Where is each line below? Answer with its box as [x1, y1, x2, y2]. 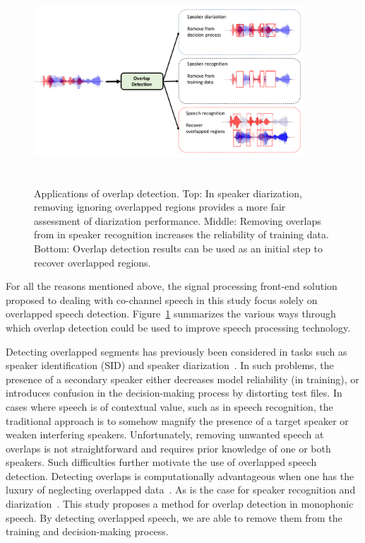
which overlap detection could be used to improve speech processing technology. [6, 320, 351, 334]
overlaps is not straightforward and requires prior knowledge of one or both [6, 440, 331, 455]
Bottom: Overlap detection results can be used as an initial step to [34, 240, 323, 255]
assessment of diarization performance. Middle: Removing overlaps [34, 213, 321, 228]
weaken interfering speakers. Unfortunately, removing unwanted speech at [6, 427, 324, 442]
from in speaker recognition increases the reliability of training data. [34, 227, 329, 242]
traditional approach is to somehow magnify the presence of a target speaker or [6, 413, 349, 428]
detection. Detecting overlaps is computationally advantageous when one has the [6, 468, 354, 483]
